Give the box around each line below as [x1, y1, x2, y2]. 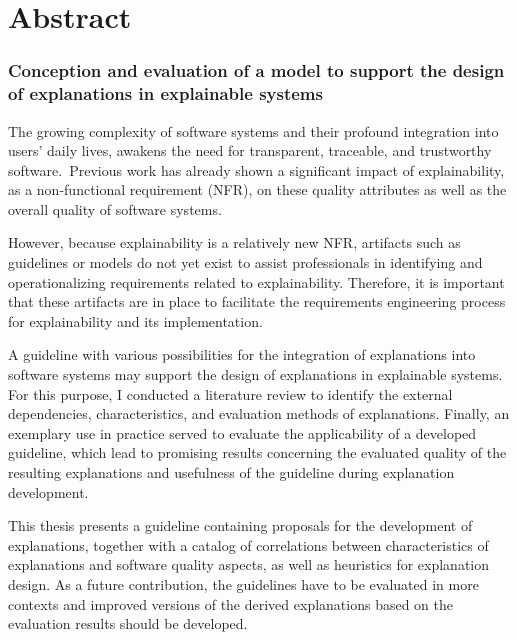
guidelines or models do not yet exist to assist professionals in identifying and [8, 252, 483, 273]
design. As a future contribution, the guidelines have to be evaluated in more [8, 573, 479, 594]
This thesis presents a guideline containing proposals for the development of [8, 515, 473, 536]
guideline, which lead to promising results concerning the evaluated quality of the [8, 442, 507, 463]
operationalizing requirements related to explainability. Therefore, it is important [8, 271, 505, 292]
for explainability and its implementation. [8, 310, 263, 331]
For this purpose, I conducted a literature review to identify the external [8, 383, 453, 404]
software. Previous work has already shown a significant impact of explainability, [8, 159, 505, 180]
